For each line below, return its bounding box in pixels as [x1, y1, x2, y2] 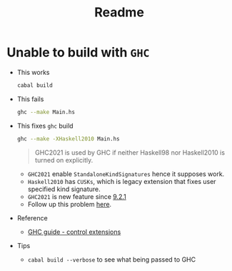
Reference [16, 213, 48, 222]
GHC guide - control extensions [27, 227, 121, 236]
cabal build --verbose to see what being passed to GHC [27, 255, 196, 264]
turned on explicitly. [34, 155, 94, 164]
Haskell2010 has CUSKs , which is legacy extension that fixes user [27, 177, 216, 185]
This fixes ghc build [16, 121, 74, 130]
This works [16, 68, 50, 76]
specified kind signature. [27, 185, 101, 193]
